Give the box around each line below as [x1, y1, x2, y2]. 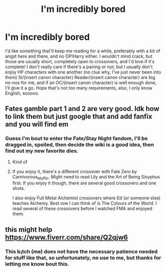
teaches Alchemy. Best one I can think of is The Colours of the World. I [12, 200, 157, 206]
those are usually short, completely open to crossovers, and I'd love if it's [5, 58, 155, 64]
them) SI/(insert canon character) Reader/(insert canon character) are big [5, 74, 155, 80]
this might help [5, 225, 53, 234]
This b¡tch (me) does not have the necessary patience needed [5, 248, 158, 255]
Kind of [12, 159, 28, 165]
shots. [12, 185, 25, 191]
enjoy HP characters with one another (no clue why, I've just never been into [5, 69, 161, 75]
